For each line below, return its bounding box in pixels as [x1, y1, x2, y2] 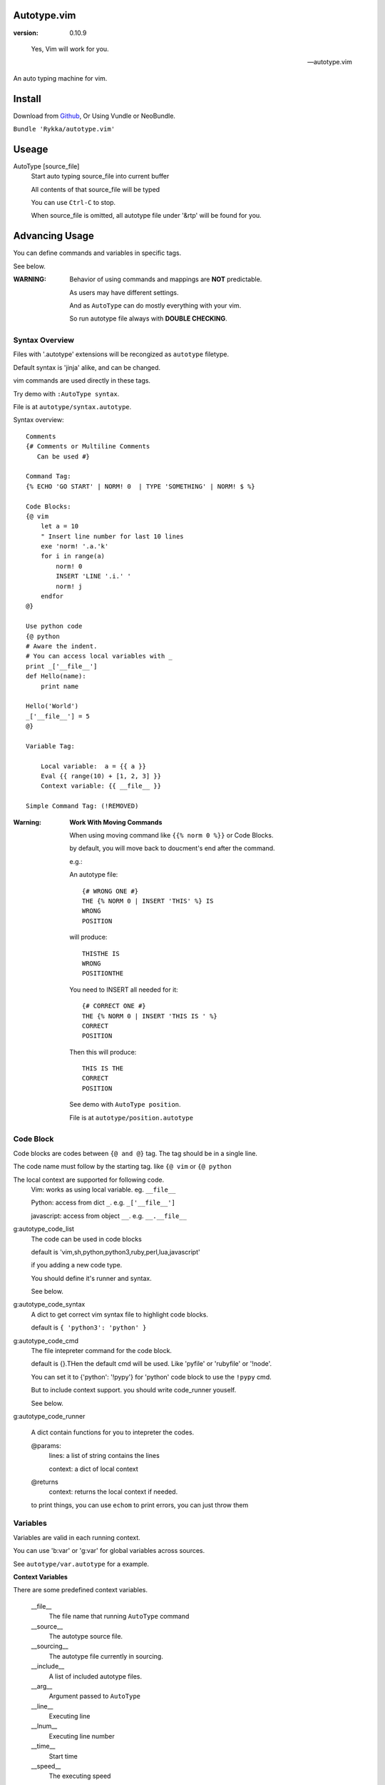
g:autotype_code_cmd [13, 1336, 78, 1345]
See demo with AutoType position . [69, 1100, 181, 1109]
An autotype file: [69, 870, 118, 879]
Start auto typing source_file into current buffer [31, 172, 170, 181]
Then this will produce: [69, 1047, 137, 1056]
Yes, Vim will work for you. [31, 44, 110, 53]
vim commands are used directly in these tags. [13, 376, 151, 385]
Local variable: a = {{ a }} [40, 762, 146, 770]
